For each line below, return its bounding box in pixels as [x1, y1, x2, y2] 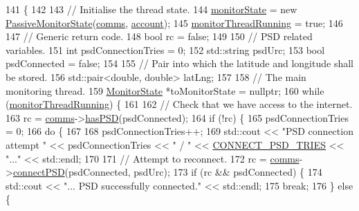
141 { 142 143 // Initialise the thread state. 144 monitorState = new [6, 2, 297, 16]
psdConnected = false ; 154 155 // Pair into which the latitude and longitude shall [6, 56, 353, 71]
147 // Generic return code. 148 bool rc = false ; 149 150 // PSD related [6, 29, 313, 44]
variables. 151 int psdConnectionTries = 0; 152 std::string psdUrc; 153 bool [6, 42, 325, 57]
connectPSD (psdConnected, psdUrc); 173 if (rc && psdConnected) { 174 [12, 165, 322, 179]
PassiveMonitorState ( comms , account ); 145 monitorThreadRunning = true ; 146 [6, 15, 343, 30]
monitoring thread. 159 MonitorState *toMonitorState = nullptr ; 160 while [6, 83, 324, 98]
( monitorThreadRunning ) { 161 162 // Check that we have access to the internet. [6, 97, 353, 111]
